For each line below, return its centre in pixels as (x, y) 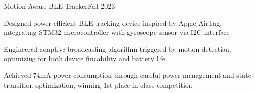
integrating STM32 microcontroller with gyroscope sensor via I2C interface (117, 32)
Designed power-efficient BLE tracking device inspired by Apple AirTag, (113, 22)
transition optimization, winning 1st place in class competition (98, 84)
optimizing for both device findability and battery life (85, 58)
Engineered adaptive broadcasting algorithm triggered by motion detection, (118, 48)
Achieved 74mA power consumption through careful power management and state (127, 75)
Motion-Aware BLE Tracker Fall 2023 (60, 6)
